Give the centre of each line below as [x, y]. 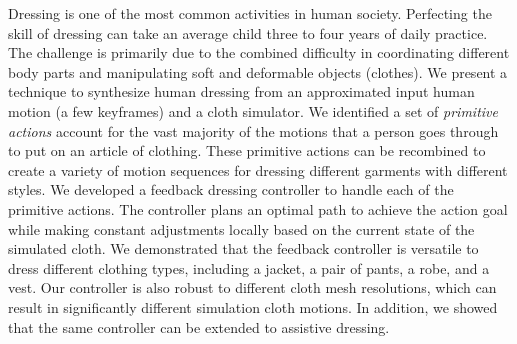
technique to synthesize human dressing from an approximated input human [241, 91]
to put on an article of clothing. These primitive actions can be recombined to [247, 150]
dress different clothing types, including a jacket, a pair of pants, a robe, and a [249, 267]
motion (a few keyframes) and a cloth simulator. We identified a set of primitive [253, 110]
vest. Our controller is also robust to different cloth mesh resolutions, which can [252, 287]
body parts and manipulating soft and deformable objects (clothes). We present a [258, 71]
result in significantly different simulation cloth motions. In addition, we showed [253, 306]
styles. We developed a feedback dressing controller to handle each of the [231, 189]
